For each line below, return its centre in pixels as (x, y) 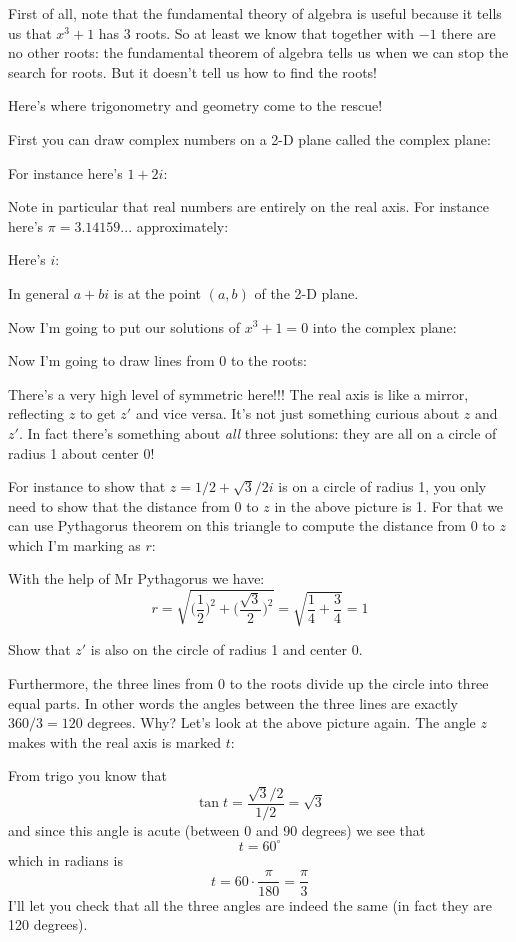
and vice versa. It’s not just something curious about (297, 413)
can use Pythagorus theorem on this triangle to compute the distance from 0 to (251, 525)
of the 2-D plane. (306, 292)
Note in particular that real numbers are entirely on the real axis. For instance (249, 206)
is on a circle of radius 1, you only (382, 486)
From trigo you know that (87, 775)
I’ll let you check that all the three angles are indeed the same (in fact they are (250, 904)
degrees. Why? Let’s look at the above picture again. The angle (281, 722)
